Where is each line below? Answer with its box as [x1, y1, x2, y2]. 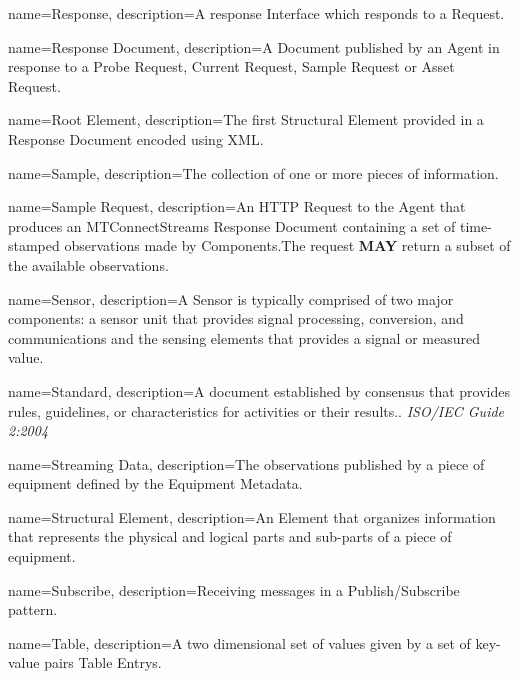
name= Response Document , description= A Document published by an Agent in [8, 36, 500, 57]
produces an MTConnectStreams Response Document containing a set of [8, 215, 456, 236]
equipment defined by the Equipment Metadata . [8, 473, 303, 494]
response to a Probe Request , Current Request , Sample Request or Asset [8, 56, 455, 77]
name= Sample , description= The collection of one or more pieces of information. [8, 162, 499, 183]
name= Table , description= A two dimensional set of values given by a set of [8, 632, 471, 653]
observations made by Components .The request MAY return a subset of [64, 235, 511, 256]
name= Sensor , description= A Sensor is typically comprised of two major [8, 288, 454, 309]
